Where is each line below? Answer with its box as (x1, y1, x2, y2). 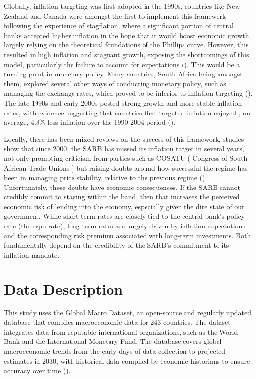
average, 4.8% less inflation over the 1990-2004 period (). (4, 117, 176, 127)
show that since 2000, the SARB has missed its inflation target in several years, (4, 143, 244, 153)
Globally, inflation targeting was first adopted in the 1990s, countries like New (4, 1, 240, 11)
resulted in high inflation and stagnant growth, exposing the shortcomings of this (4, 49, 249, 59)
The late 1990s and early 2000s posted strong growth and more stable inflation (4, 97, 242, 108)
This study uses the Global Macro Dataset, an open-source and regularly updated (4, 307, 252, 317)
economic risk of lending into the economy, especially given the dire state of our (4, 201, 245, 211)
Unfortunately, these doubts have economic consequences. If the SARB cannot (4, 182, 241, 192)
